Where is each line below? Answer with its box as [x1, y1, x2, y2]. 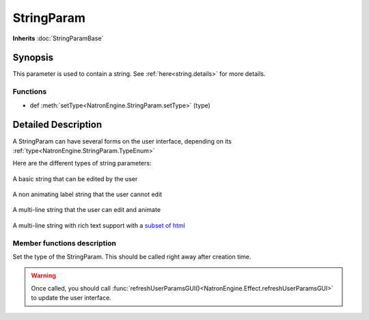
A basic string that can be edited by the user [12, 174, 138, 183]
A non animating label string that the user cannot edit [12, 190, 163, 198]
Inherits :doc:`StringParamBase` [12, 34, 104, 42]
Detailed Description [12, 119, 102, 131]
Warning [31, 271, 56, 280]
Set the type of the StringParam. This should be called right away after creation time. [12, 252, 251, 261]
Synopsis [12, 52, 54, 64]
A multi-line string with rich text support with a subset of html [12, 221, 186, 229]
